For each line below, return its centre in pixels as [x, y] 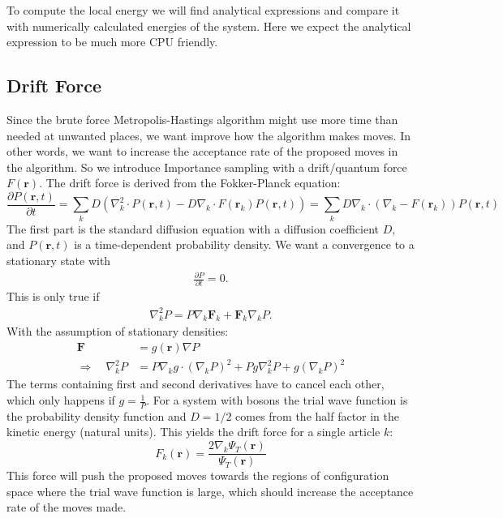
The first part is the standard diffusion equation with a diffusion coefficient [193, 228]
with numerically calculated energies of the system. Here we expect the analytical [209, 26]
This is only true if [53, 296]
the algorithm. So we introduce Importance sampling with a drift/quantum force [207, 167]
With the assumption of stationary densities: [118, 331]
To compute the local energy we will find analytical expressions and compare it [203, 10]
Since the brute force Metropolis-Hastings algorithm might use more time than [202, 119]
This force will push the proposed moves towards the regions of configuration [198, 475]
